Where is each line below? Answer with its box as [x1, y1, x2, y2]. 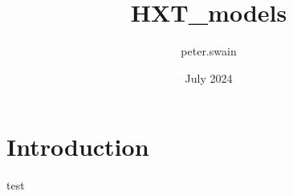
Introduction [6, 130, 149, 163]
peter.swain [181, 43, 237, 59]
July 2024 [185, 69, 233, 86]
